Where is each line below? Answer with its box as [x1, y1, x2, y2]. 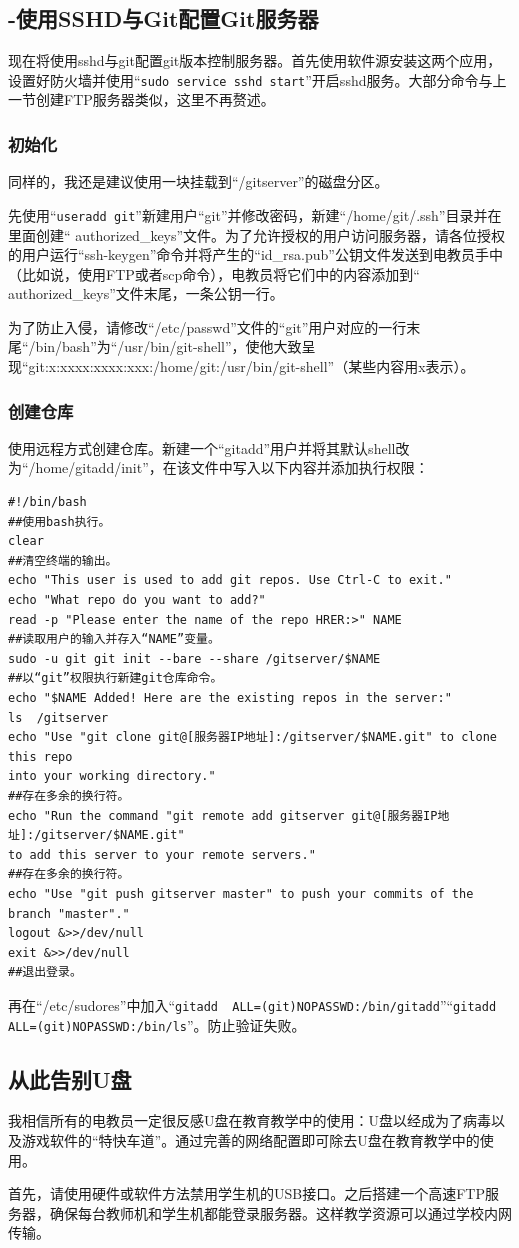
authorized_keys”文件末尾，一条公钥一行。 [8, 283, 284, 304]
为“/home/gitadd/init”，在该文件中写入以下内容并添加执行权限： [8, 457, 429, 478]
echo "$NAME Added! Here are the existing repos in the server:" [8, 691, 452, 706]
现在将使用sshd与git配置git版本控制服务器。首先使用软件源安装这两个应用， [8, 50, 502, 71]
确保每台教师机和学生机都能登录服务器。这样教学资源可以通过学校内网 [49, 1202, 512, 1223]
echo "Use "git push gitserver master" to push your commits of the [8, 886, 474, 901]
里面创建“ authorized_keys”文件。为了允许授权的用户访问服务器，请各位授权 [8, 224, 506, 245]
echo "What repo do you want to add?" [8, 593, 266, 608]
